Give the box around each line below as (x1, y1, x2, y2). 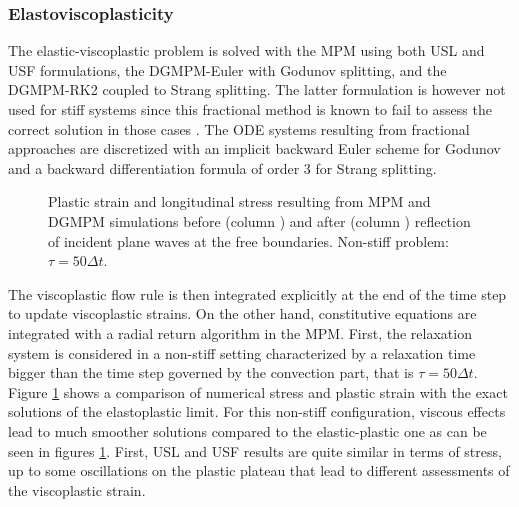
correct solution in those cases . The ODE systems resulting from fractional (8, 118, 470, 139)
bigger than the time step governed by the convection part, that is (8, 362, 414, 383)
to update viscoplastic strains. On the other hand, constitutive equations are (8, 303, 477, 324)
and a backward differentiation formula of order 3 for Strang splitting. (8, 157, 437, 178)
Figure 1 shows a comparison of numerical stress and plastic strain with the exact (8, 381, 508, 402)
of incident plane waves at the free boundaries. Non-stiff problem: (48, 230, 449, 251)
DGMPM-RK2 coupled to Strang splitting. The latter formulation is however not (8, 79, 506, 100)
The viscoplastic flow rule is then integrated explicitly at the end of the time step (8, 283, 507, 304)
